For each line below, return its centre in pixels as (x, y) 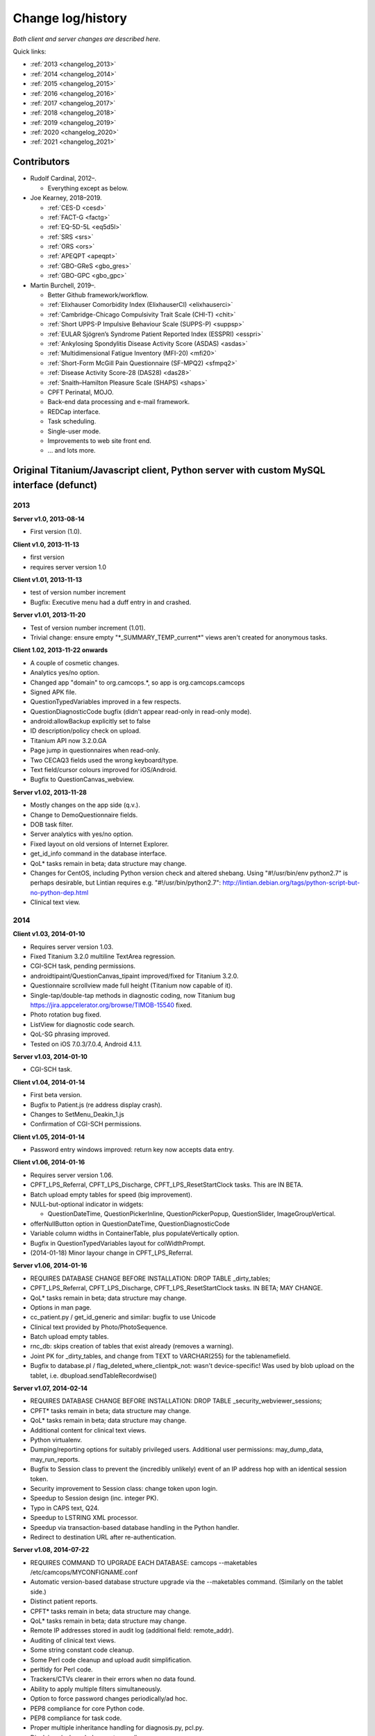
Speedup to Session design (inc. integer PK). (94, 1498)
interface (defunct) (55, 485)
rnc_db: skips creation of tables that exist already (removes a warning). (132, 1346)
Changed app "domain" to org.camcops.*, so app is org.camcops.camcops (137, 682)
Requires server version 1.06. (72, 1175)
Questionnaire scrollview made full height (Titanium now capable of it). (131, 985)
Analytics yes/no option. (65, 673)
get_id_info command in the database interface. (98, 853)
